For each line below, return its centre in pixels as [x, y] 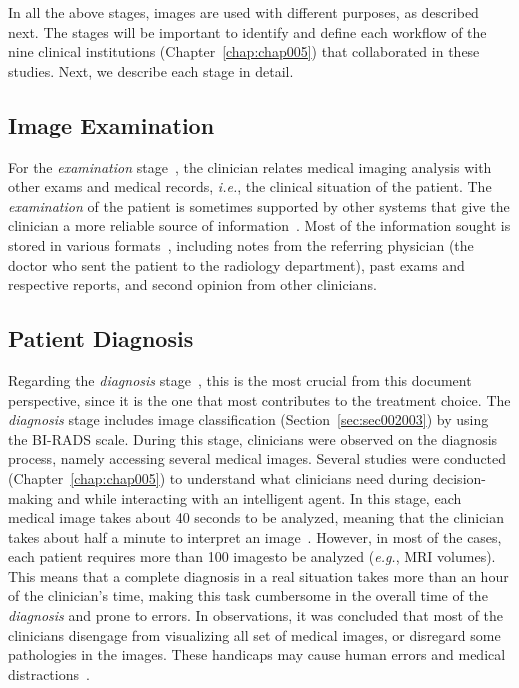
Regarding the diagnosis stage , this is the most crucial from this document [240, 379]
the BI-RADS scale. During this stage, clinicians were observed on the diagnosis [253, 438]
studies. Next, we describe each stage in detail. [151, 70]
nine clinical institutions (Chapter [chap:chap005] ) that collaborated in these [244, 51]
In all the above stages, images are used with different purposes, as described [243, 12]
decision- [459, 477]
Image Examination [111, 124]
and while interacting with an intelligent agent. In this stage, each [259, 497]
